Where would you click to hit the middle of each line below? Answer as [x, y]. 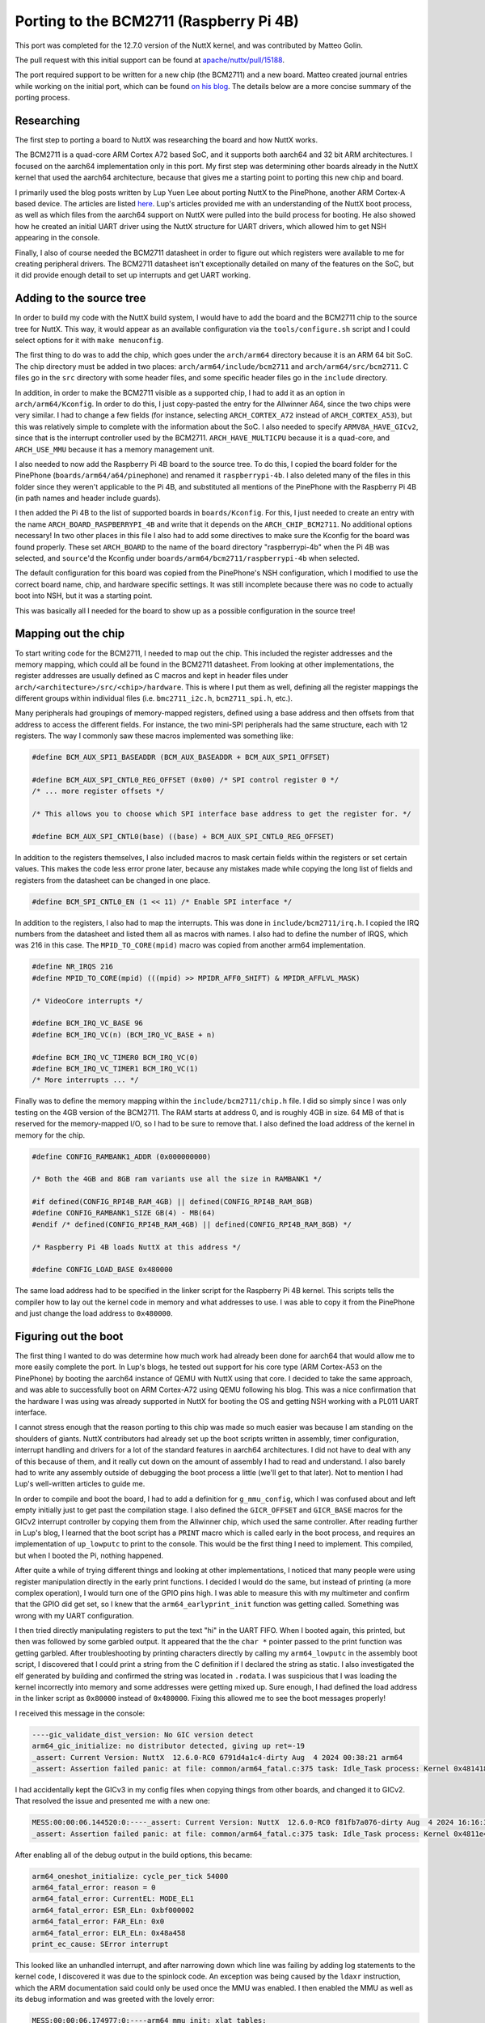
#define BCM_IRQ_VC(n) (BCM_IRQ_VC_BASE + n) [124, 1035]
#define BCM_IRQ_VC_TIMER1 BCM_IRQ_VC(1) [115, 1069]
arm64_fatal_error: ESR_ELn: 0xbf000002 [113, 1910]
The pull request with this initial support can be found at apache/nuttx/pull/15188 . [150, 60]
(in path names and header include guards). [88, 498]
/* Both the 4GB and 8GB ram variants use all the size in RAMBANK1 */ [177, 1179]
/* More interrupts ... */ [85, 1080]
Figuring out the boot [69, 1336]
